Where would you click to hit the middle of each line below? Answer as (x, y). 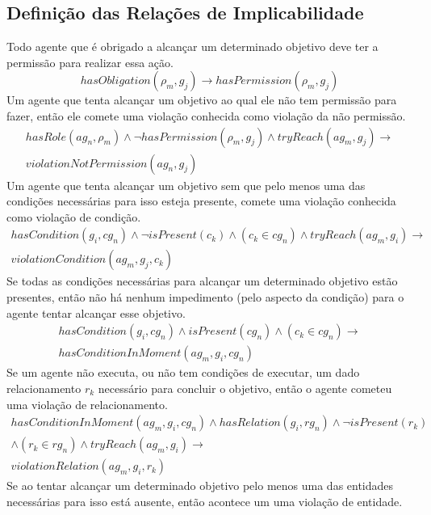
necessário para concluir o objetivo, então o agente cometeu (245, 388)
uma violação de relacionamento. (87, 404)
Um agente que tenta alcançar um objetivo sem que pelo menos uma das (186, 185)
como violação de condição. (74, 216)
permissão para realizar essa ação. (90, 62)
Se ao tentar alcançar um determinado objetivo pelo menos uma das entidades (200, 485)
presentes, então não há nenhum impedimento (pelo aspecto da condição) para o (205, 297)
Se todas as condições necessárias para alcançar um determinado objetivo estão (202, 281)
